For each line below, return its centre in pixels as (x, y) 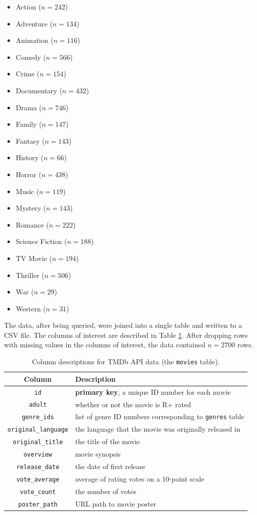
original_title (38, 442)
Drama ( (29, 107)
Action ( (28, 6)
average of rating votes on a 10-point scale (140, 478)
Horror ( (28, 174)
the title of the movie (108, 441)
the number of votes (106, 491)
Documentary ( (39, 90)
